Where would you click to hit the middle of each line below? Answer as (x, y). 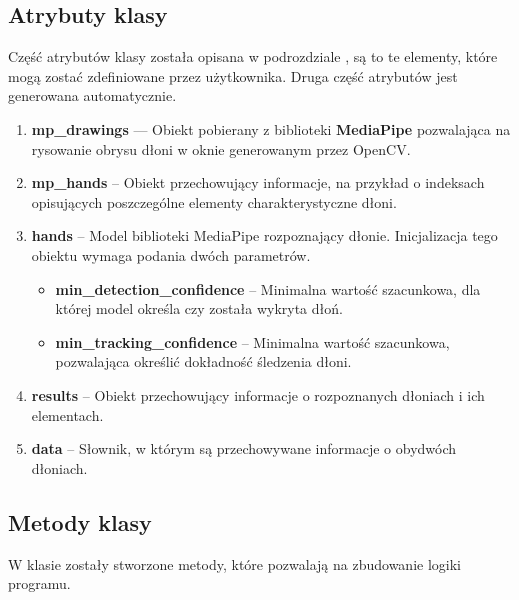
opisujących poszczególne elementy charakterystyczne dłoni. (214, 201)
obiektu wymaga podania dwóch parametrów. (171, 254)
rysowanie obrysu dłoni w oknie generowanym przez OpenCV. (221, 148)
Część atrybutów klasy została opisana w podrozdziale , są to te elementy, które (253, 56)
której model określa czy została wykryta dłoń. (199, 308)
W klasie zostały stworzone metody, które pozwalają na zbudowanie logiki (234, 563)
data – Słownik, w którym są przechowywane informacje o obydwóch (244, 448)
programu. (39, 583)
